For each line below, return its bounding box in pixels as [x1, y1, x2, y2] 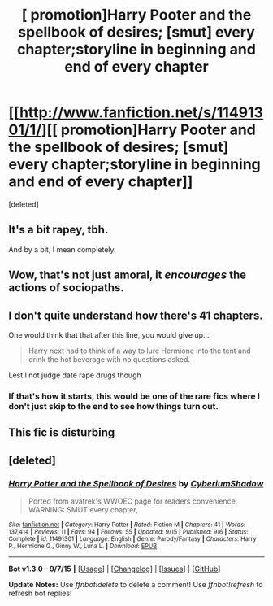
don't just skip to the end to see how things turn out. [8, 400, 219, 412]
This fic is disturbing [8, 425, 115, 440]
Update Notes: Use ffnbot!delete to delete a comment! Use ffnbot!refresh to [8, 579, 263, 589]
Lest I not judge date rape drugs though [8, 370, 142, 380]
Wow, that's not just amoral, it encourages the [8, 268, 247, 282]
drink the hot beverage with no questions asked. [28, 354, 191, 364]
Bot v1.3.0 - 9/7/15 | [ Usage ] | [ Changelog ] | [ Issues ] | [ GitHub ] [8, 564, 221, 573]
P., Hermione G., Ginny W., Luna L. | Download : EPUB [8, 542, 158, 550]
